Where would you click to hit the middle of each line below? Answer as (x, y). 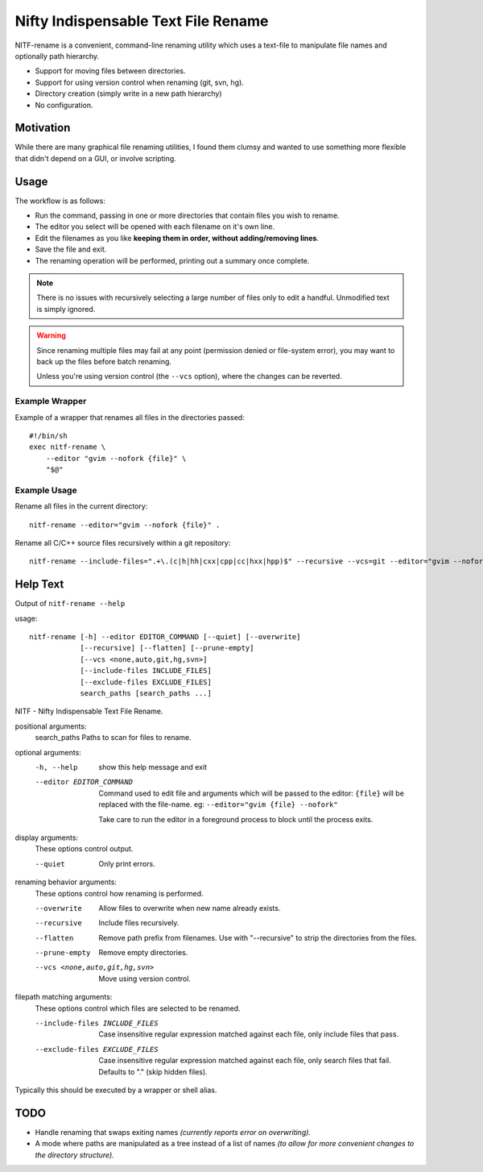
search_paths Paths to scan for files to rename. (114, 738)
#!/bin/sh (48, 436)
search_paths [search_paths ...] (146, 694)
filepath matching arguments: (64, 997)
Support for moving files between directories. (110, 71)
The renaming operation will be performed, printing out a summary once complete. (172, 260)
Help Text (39, 584)
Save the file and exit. (71, 249)
